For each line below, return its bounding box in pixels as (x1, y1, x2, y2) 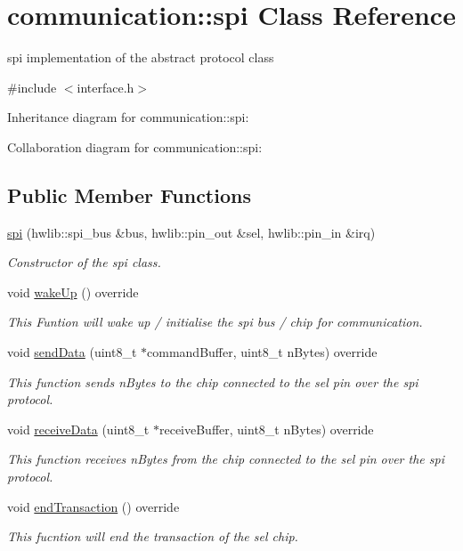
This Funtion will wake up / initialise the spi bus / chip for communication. (7, 312, 423, 331)
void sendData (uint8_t (7, 343, 137, 361)
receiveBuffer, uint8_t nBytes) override (158, 419, 374, 438)
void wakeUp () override (7, 282, 139, 301)
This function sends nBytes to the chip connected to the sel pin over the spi (7, 372, 418, 391)
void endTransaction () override (7, 497, 180, 515)
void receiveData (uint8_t (7, 419, 150, 438)
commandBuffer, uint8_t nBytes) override (147, 343, 378, 361)
